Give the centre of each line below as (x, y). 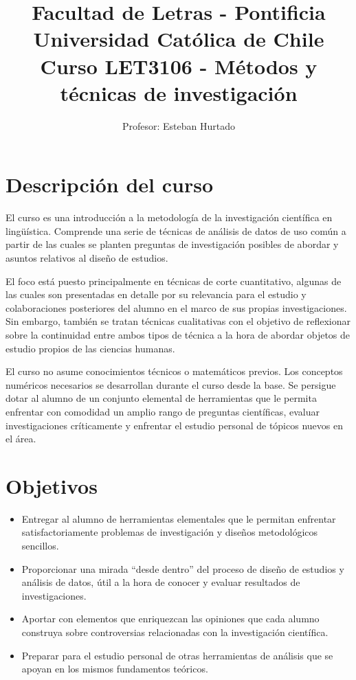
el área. (21, 439)
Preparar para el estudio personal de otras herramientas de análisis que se (177, 655)
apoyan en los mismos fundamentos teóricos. (115, 669)
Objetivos (52, 485)
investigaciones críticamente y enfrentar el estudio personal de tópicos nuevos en (174, 425)
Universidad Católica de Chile (179, 39)
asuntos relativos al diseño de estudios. (87, 258)
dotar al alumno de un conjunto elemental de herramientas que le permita (161, 398)
